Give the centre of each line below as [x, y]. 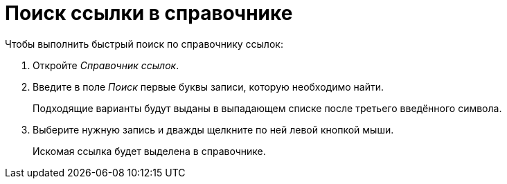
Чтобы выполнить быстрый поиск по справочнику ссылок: [144, 44]
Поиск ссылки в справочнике [149, 13]
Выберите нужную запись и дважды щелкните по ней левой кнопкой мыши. [213, 129]
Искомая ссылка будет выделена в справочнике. [149, 151]
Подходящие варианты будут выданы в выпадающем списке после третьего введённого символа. [267, 108]
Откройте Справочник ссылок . [106, 65]
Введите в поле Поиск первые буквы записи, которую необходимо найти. [208, 86]
